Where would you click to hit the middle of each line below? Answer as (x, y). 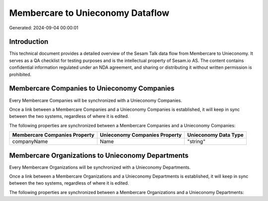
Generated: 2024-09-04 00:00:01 (44, 28)
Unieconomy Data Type (215, 135)
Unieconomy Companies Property (141, 135)
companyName (30, 142)
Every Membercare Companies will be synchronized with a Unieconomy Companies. (96, 100)
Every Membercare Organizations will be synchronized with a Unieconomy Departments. (100, 167)
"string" (196, 142)
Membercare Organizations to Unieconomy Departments (99, 155)
